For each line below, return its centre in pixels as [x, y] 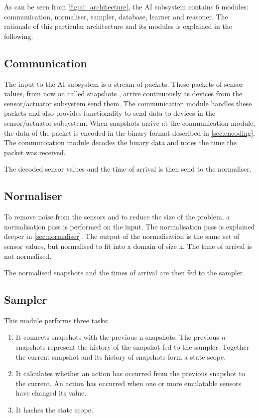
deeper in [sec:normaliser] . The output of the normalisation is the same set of [122, 236]
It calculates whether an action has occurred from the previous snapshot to [130, 373]
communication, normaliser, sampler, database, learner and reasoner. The [116, 16]
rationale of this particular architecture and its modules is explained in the [118, 26]
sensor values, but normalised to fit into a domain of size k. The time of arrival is [128, 246]
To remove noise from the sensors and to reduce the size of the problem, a [117, 217]
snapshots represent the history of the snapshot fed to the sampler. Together [132, 347]
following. [19, 36]
